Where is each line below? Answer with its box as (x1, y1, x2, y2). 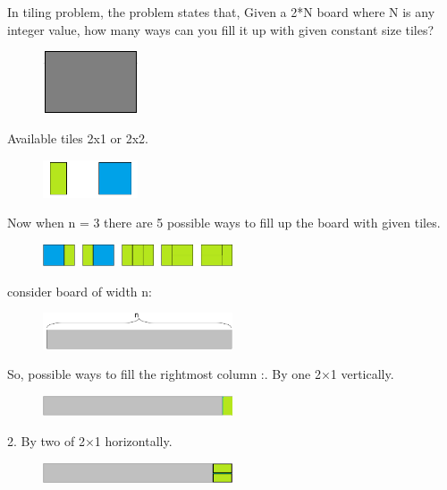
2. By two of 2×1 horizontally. (7, 431, 173, 450)
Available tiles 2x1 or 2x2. (7, 129, 149, 148)
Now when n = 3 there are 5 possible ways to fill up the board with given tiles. (7, 213, 441, 232)
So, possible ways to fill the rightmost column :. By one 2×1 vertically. (7, 365, 394, 383)
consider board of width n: (7, 281, 152, 300)
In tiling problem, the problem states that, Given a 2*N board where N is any (7, 3, 435, 21)
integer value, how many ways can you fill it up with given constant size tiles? (7, 20, 434, 39)
